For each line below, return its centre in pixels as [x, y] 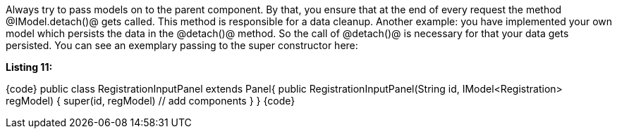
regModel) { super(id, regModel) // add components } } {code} [151, 101]
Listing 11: [29, 67]
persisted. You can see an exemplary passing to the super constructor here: [182, 45]
